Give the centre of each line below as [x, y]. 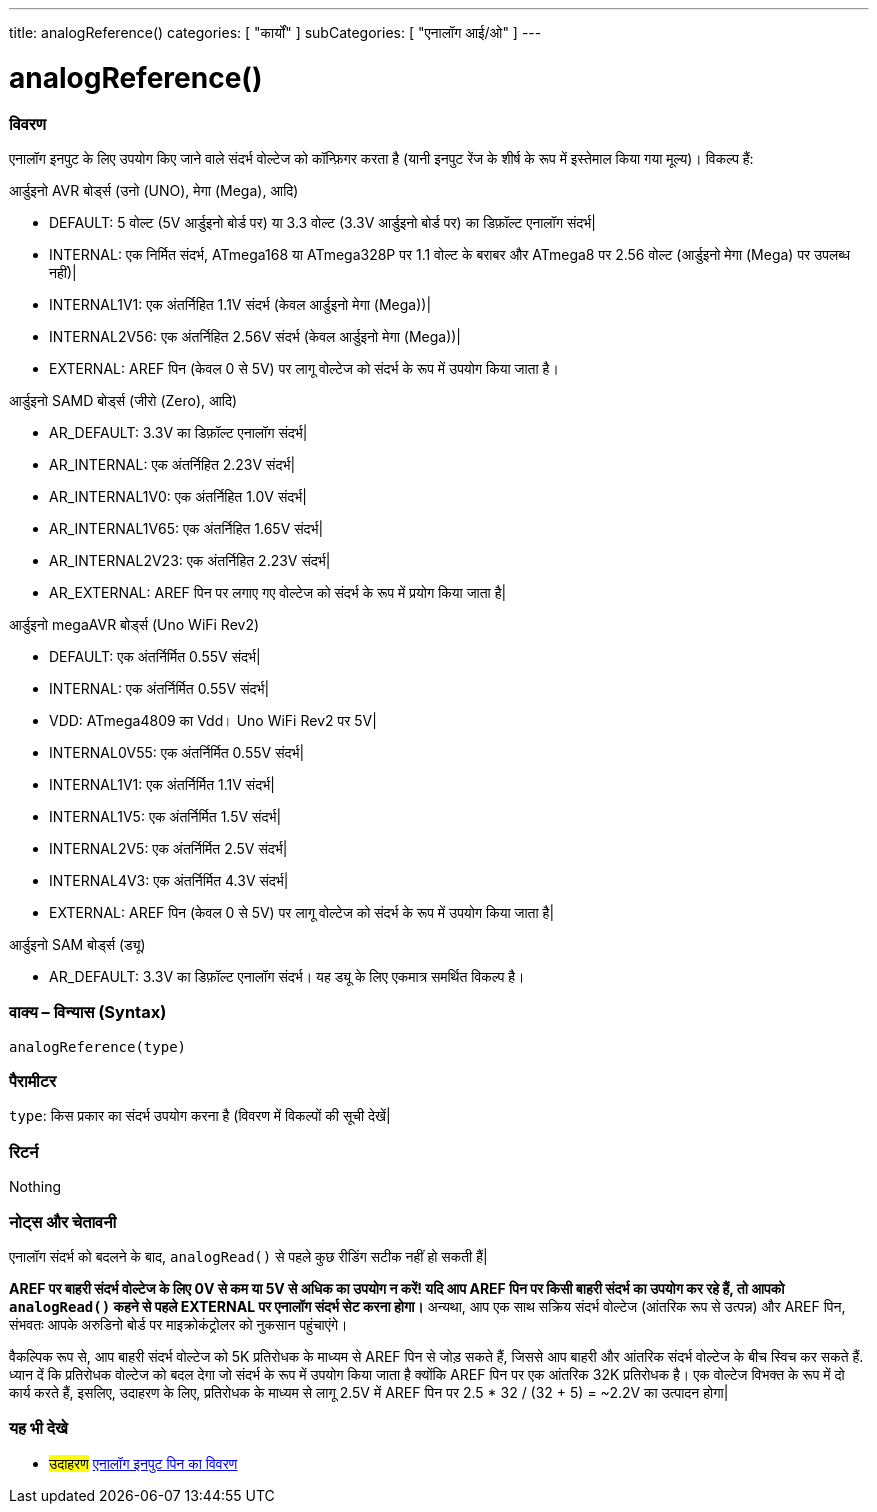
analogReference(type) [98, 1046]
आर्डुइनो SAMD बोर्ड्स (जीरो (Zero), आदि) [123, 400]
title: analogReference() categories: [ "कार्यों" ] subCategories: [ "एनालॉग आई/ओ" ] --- [275, 32]
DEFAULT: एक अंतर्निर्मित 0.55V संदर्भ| [155, 656]
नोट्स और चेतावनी [63, 1221]
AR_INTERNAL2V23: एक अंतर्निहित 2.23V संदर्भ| [190, 560]
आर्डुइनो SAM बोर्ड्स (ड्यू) [77, 944]
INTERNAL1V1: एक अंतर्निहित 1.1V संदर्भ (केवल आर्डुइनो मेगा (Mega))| [240, 304]
